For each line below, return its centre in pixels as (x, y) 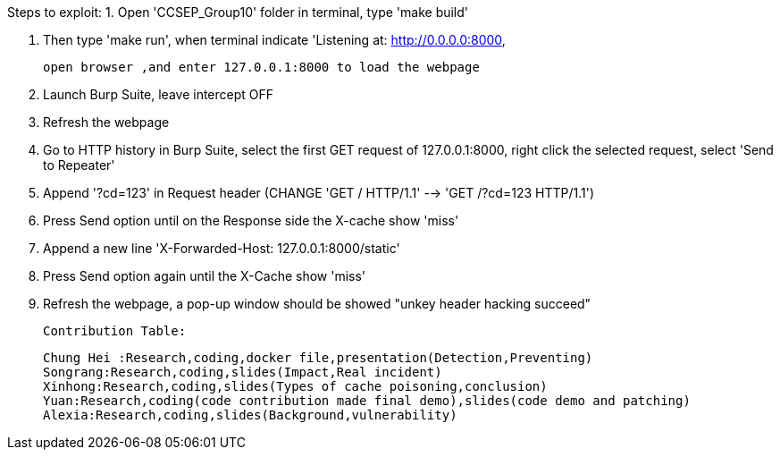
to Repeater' (79, 165)
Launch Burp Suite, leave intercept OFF (159, 94)
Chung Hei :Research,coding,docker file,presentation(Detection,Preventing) (318, 358)
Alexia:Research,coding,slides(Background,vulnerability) (250, 415)
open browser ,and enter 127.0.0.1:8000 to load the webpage (261, 67)
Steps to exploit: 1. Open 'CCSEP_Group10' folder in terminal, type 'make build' (238, 12)
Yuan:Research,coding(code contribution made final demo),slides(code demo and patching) (367, 401)
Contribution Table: (115, 331)
